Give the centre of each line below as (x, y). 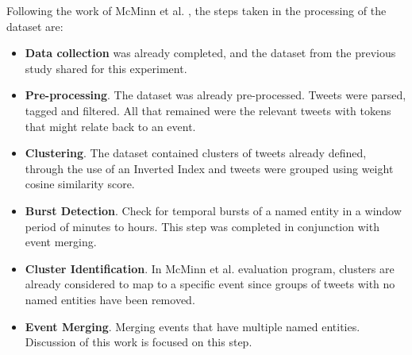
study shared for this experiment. (106, 68)
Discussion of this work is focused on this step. (139, 342)
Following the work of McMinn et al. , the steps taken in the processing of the (196, 10)
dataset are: (35, 26)
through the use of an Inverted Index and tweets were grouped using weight (209, 168)
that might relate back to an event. (110, 126)
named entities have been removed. (110, 299)
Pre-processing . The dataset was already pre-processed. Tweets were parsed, (216, 95)
